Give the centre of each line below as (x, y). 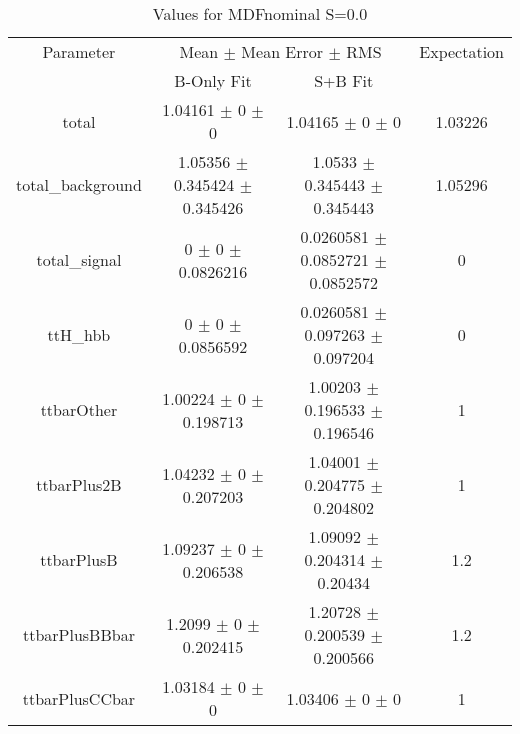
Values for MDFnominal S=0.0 (260, 13)
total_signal (79, 259)
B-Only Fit (213, 80)
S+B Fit (344, 80)
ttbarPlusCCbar (79, 698)
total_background (79, 184)
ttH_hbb (79, 334)
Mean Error (282, 51)
